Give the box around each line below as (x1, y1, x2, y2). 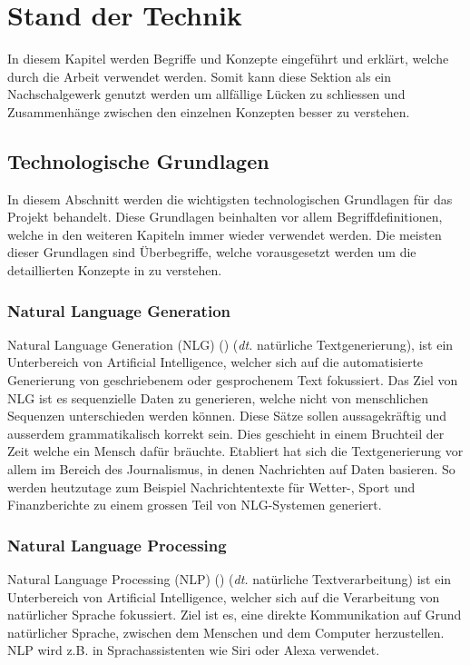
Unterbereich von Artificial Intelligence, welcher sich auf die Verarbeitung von (7, 587, 440, 606)
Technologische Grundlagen (7, 146, 269, 174)
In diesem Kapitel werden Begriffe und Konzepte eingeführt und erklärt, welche (7, 49, 449, 68)
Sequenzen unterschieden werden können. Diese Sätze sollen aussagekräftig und (7, 406, 447, 425)
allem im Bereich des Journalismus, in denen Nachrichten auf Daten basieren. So (7, 460, 455, 479)
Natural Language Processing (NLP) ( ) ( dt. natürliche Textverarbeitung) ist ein (7, 570, 452, 589)
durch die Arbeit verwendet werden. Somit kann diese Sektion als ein (7, 66, 392, 85)
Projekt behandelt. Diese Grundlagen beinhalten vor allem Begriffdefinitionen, (7, 207, 443, 226)
